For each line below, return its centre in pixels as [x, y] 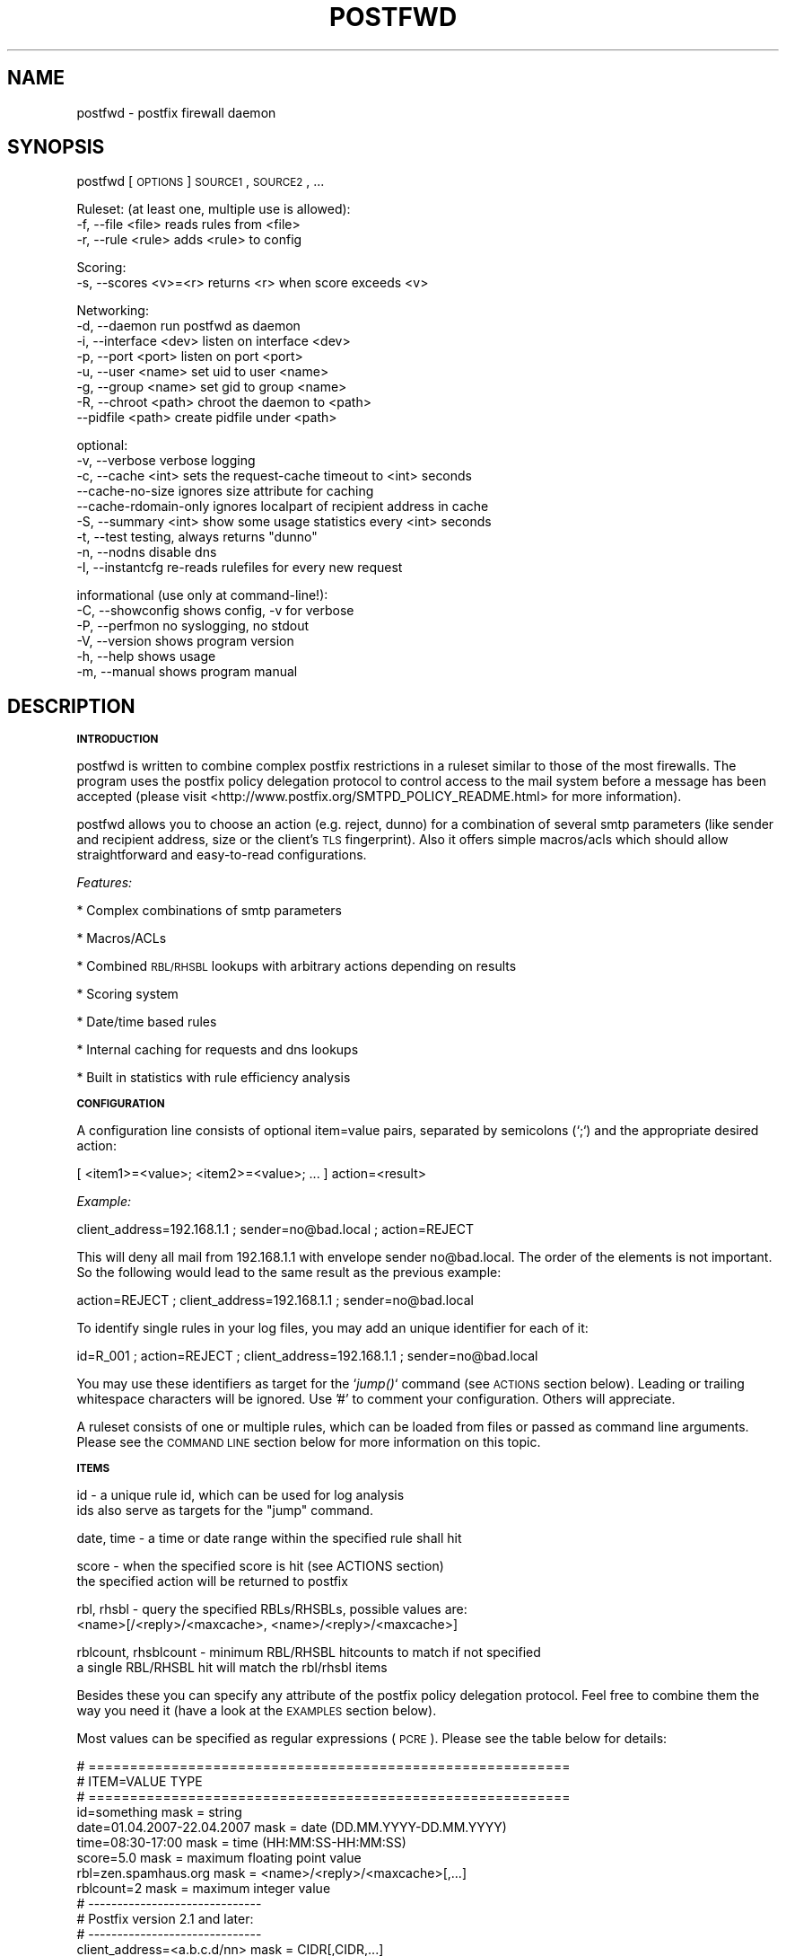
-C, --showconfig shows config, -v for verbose [215, 611]
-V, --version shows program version [185, 641]
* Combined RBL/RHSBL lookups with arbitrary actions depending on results [297, 966]
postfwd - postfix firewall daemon [176, 112]
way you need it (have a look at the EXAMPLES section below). [257, 1711]
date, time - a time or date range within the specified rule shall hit [269, 1538]
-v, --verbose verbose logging [166, 461]
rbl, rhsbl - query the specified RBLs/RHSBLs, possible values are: [272, 1609]
